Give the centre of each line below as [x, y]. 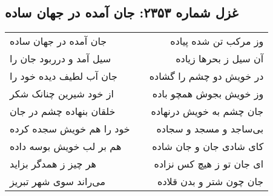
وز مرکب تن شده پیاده [217, 41]
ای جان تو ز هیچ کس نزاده [209, 164]
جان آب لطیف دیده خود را [64, 76]
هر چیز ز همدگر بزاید [53, 164]
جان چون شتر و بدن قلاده [211, 181]
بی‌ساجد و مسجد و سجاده [210, 129]
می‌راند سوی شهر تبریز [58, 181]
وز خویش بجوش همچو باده [208, 94]
